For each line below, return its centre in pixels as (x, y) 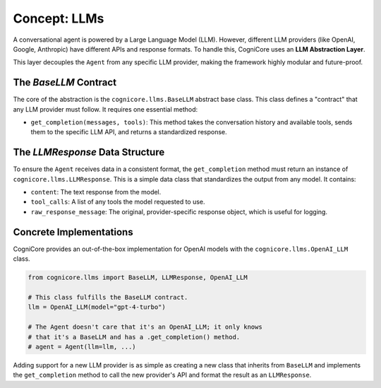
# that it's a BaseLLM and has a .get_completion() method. (134, 337)
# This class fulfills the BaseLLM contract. (108, 297)
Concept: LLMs (59, 18)
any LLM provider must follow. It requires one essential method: (105, 109)
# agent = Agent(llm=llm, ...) (82, 347)
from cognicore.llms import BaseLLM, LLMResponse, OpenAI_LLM (138, 278)
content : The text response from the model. (96, 192)
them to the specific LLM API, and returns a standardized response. (129, 132)
